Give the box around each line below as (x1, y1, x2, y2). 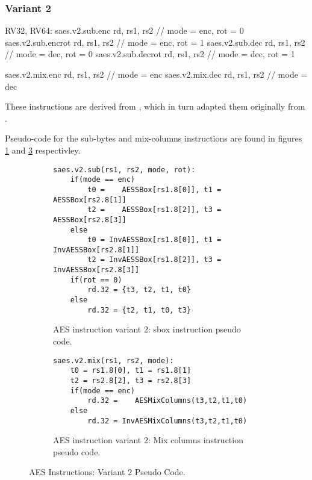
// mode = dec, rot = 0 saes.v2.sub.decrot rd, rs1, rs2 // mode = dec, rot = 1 (5, 48, 295, 60)
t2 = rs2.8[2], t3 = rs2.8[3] (70, 376, 192, 385)
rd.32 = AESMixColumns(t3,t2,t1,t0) (87, 396, 248, 405)
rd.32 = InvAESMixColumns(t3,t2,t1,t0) (87, 416, 248, 425)
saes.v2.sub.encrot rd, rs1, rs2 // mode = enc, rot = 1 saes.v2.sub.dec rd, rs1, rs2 (5, 36, 305, 48)
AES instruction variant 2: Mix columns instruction (53, 434, 243, 446)
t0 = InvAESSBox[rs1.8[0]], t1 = (87, 235, 222, 245)
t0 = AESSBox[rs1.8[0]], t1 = (87, 185, 222, 194)
